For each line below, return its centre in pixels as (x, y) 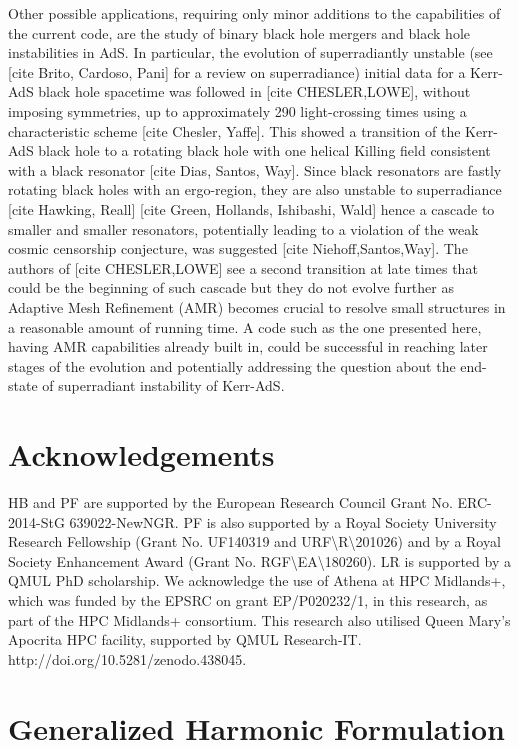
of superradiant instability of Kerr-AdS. (163, 385)
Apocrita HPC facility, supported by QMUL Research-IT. (185, 639)
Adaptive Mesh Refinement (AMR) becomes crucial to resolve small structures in (257, 306)
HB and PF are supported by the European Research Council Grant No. (230, 502)
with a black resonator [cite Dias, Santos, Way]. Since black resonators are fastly (255, 169)
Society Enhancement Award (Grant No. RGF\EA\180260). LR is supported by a (259, 560)
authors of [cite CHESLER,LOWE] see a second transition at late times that (243, 267)
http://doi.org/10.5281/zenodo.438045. (127, 658)
